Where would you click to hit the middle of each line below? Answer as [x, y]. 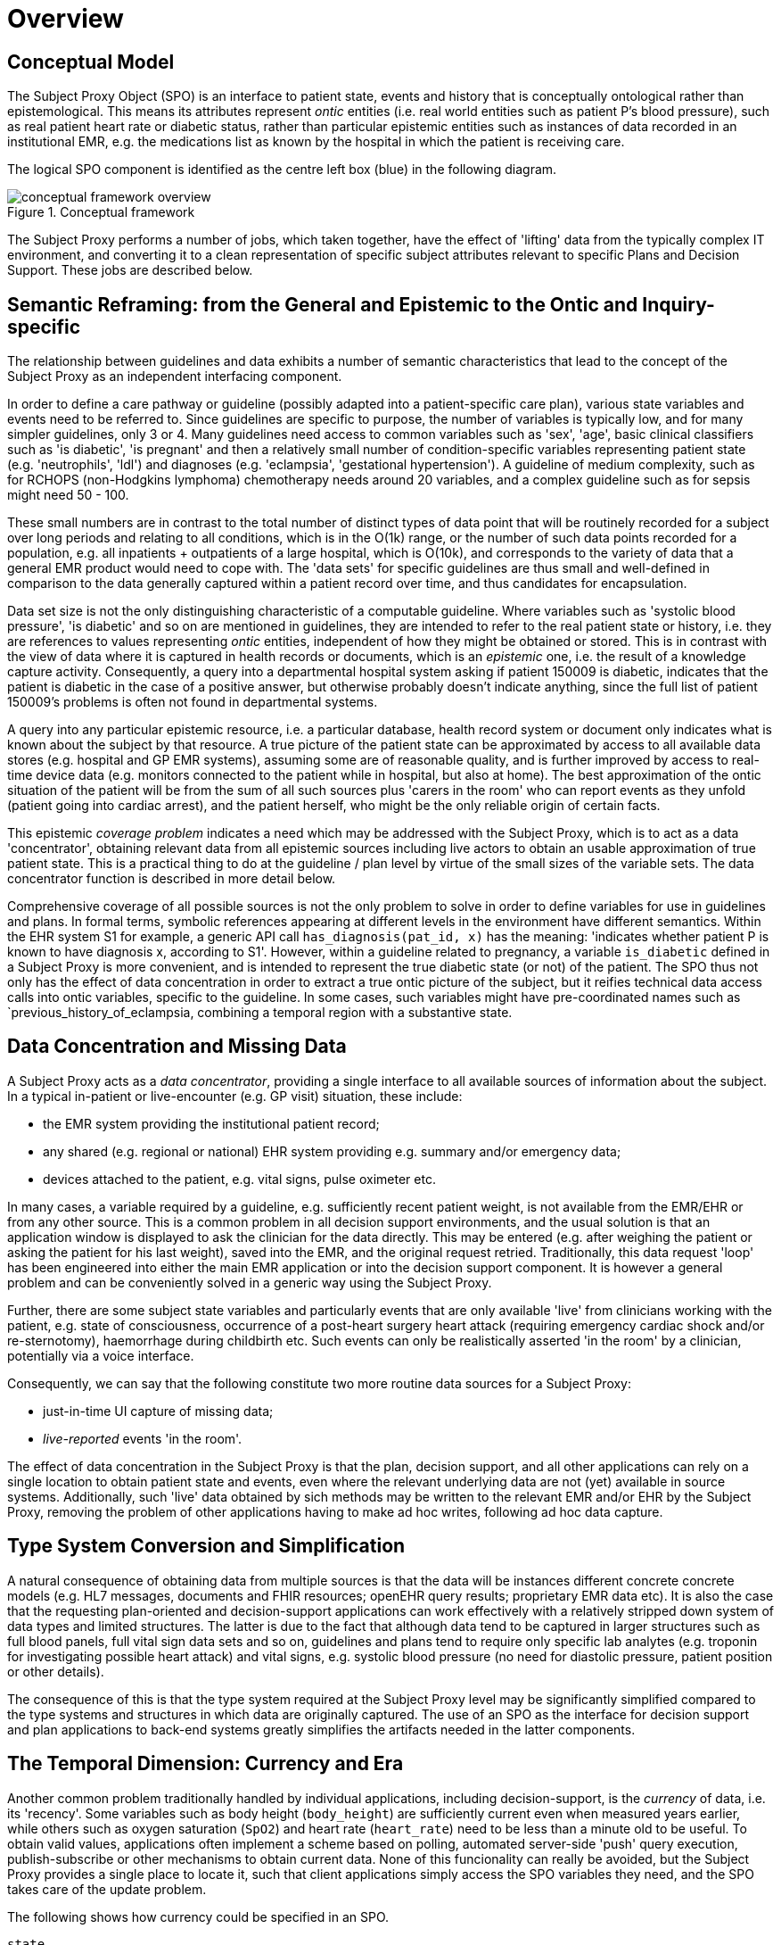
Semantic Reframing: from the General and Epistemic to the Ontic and [323, 304]
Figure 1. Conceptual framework [101, 212]
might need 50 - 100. [68, 495]
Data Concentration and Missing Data [177, 1047]
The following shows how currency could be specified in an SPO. [198, 1916]
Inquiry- [678, 304]
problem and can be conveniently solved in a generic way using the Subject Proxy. [250, 1282]
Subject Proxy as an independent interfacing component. [175, 377]
